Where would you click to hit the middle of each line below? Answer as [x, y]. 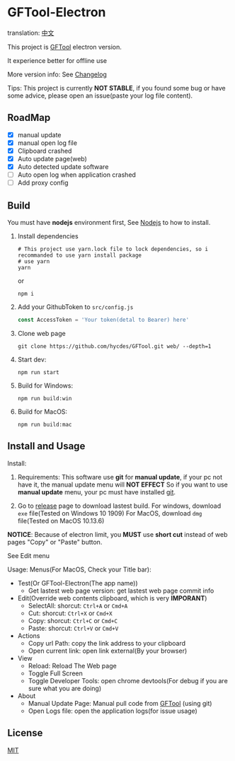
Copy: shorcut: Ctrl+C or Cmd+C [73, 620]
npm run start [38, 372]
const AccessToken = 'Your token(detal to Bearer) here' [103, 320]
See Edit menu [29, 555]
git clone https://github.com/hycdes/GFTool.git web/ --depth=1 [114, 346]
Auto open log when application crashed [77, 175]
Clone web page [41, 333]
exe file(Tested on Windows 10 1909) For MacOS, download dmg [110, 513]
